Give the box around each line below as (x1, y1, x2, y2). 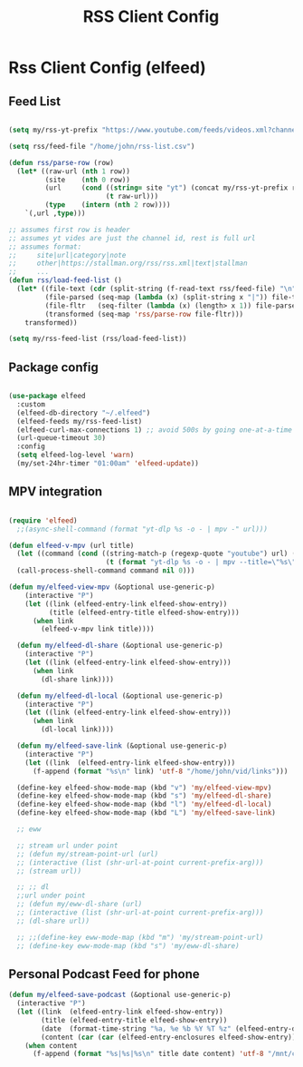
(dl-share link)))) (41, 674, 115, 684)
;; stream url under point (16, 841, 118, 850)
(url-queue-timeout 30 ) (16, 434, 106, 443)
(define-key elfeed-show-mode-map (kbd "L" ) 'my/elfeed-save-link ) (16, 808, 277, 817)
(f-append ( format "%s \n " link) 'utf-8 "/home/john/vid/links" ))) (32, 767, 289, 776)
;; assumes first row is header (8, 225, 130, 234)
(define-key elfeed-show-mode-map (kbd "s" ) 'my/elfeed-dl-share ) (16, 791, 272, 800)
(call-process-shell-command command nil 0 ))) (16, 566, 195, 575)
